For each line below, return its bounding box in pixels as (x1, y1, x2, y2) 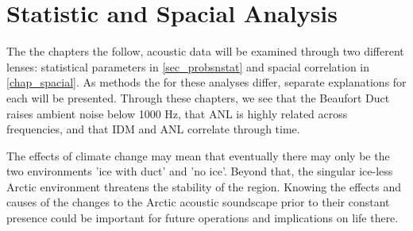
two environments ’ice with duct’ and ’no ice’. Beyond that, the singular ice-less (6, 163, 393, 179)
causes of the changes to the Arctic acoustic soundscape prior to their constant (6, 194, 390, 210)
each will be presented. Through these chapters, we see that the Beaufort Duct (6, 89, 390, 106)
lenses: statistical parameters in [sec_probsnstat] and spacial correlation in (6, 58, 370, 75)
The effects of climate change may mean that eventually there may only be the (6, 147, 390, 164)
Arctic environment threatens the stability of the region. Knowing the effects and (6, 178, 401, 194)
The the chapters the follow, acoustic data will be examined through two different (6, 43, 404, 60)
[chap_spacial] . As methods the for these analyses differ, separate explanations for (6, 74, 407, 90)
